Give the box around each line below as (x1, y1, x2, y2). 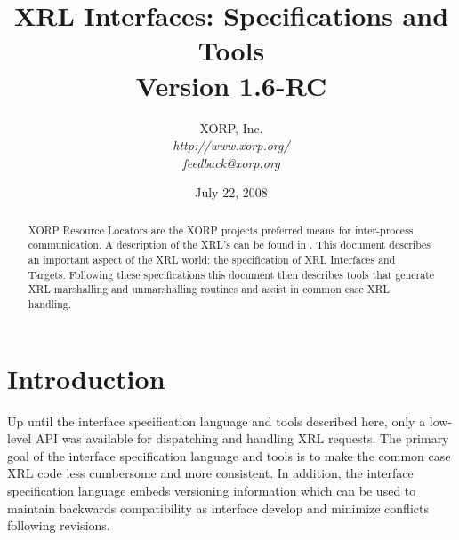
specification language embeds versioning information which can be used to (7, 480, 416, 499)
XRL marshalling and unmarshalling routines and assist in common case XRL (28, 282, 390, 297)
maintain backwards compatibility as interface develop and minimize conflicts (7, 498, 429, 517)
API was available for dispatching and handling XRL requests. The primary (35, 429, 449, 448)
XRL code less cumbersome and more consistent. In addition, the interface (7, 464, 414, 482)
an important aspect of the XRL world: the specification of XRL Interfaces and (28, 251, 396, 266)
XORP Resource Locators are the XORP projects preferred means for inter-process (28, 222, 414, 237)
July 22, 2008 (195, 183, 268, 202)
